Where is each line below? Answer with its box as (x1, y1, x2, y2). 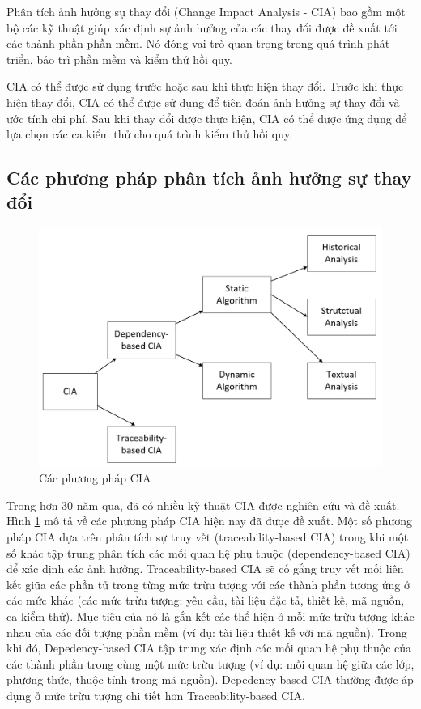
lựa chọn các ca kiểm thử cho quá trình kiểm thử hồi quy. (6, 125, 293, 142)
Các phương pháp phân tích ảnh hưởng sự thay (6, 165, 412, 190)
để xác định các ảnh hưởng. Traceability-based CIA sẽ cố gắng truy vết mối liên (6, 560, 404, 577)
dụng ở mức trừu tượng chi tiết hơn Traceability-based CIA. (6, 686, 305, 703)
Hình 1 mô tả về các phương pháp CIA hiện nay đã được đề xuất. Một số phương (6, 512, 412, 529)
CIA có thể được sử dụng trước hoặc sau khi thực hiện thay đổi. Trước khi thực (6, 78, 404, 95)
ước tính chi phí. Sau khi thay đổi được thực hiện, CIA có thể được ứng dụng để (6, 109, 407, 126)
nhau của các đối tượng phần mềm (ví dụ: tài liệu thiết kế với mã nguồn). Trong (6, 623, 407, 640)
